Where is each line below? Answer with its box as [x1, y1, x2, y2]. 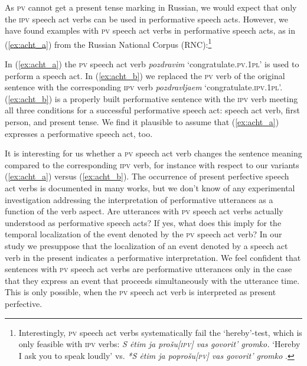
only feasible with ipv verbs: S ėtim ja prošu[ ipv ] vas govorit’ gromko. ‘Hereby [18, 338, 301, 350]
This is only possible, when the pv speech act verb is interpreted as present [5, 286, 276, 298]
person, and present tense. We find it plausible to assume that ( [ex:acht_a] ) [5, 116, 279, 128]
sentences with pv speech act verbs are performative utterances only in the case [5, 263, 292, 275]
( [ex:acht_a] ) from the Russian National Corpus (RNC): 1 [5, 36, 212, 50]
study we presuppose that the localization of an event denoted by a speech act [5, 239, 288, 251]
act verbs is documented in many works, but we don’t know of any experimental [5, 181, 295, 194]
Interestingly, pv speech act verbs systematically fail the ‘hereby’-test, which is [18, 326, 302, 338]
